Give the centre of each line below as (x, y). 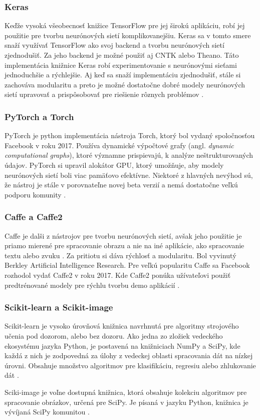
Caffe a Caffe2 (34, 217)
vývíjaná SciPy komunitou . (47, 412)
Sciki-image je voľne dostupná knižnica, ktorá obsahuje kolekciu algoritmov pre (126, 392)
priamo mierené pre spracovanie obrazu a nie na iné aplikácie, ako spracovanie (124, 245)
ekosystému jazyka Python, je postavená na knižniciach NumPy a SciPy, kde (122, 345)
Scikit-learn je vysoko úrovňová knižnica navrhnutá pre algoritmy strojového (122, 326)
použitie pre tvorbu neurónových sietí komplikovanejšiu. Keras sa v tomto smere (128, 35)
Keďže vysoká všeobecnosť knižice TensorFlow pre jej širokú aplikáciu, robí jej (125, 25)
